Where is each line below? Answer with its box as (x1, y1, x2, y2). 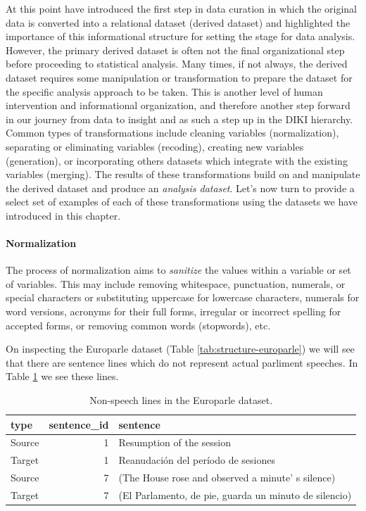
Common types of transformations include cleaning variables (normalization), (6, 125, 339, 140)
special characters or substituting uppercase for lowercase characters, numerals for (6, 290, 360, 305)
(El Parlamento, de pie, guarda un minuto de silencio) (118, 488, 352, 503)
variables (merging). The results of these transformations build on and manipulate (6, 167, 360, 182)
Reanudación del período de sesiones (118, 453, 275, 467)
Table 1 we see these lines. (6, 369, 119, 384)
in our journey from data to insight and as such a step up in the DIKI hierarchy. (6, 111, 353, 126)
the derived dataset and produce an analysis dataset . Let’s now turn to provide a (6, 180, 355, 195)
